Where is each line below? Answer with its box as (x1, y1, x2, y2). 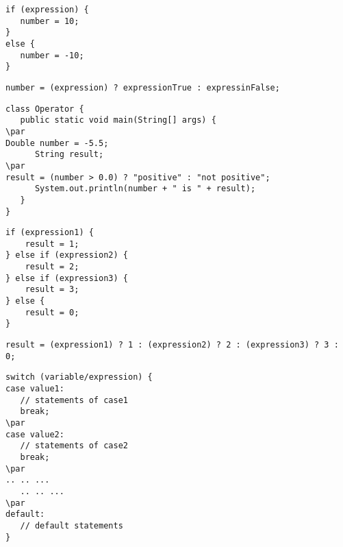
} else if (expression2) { (5, 250, 128, 260)
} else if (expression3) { (5, 273, 128, 283)
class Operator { (5, 104, 84, 114)
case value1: (5, 384, 64, 394)
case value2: (5, 429, 64, 439)
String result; (34, 149, 104, 160)
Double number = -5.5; (5, 138, 109, 148)
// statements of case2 (20, 441, 128, 451)
